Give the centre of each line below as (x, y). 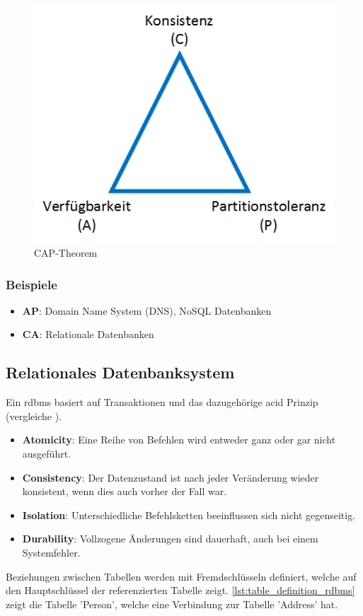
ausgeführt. (46, 454)
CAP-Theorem (66, 253)
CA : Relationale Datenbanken (88, 334)
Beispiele (31, 284)
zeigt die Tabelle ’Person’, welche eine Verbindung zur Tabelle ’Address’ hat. (172, 604)
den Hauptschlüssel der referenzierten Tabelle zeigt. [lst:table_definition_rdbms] (180, 590)
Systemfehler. (51, 553)
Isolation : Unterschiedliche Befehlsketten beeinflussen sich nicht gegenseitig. (189, 515)
